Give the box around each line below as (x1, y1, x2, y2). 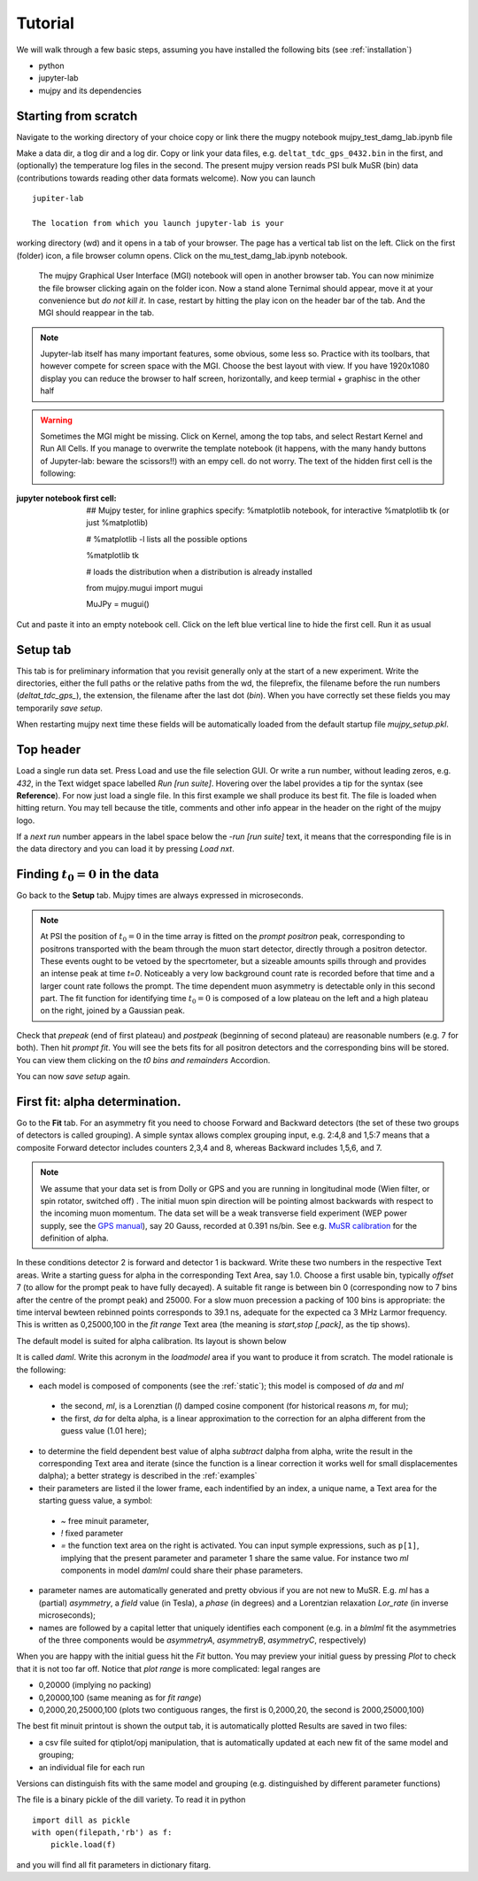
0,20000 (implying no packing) (38, 1680, 152, 1691)
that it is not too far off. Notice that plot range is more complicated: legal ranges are (16, 1663, 320, 1674)
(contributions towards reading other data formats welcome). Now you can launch (16, 173, 316, 183)
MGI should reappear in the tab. (38, 307, 155, 318)
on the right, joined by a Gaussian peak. (40, 1006, 186, 1016)
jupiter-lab (32, 193, 84, 204)
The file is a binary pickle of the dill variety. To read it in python (16, 1794, 246, 1805)
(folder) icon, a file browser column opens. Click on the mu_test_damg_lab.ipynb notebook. (16, 250, 349, 260)
